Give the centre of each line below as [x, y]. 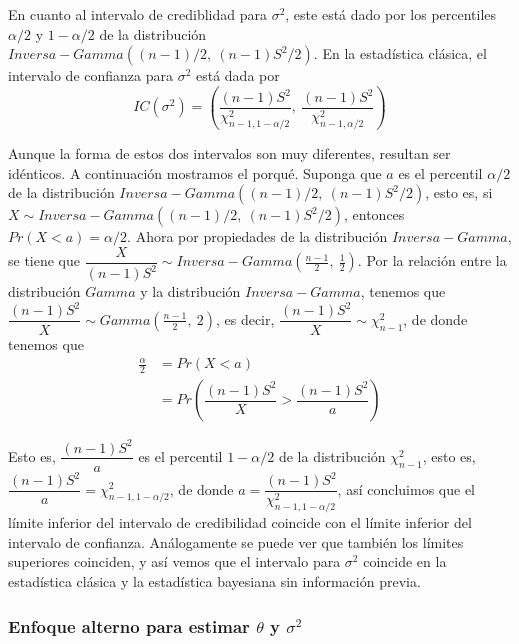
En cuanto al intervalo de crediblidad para [137, 14]
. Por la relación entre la [432, 260]
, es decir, [245, 318]
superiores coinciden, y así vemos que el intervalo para [174, 561]
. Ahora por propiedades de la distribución [257, 236]
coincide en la [405, 561]
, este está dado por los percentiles [391, 14]
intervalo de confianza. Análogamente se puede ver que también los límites [236, 541]
